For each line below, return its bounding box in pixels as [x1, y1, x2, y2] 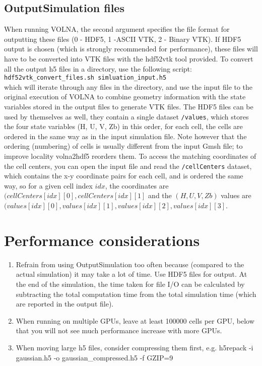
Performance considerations [4, 229, 200, 250]
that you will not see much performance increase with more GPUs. [16, 325, 222, 336]
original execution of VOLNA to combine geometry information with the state [4, 91, 246, 102]
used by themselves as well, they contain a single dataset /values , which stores [4, 111, 249, 121]
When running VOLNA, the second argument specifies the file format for [4, 24, 230, 34]
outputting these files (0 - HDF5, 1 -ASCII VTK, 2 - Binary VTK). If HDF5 [4, 33, 241, 44]
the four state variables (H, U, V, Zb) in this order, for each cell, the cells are [4, 121, 243, 132]
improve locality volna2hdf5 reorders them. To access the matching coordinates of [4, 151, 256, 161]
